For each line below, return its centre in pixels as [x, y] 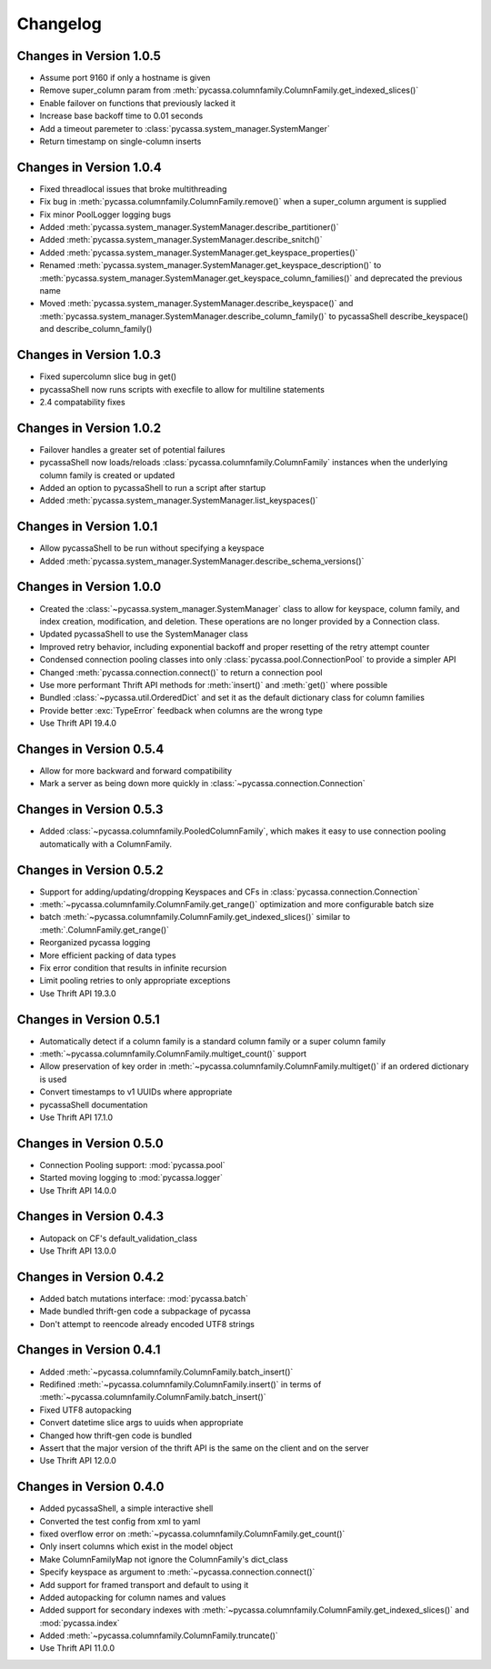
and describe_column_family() [96, 329]
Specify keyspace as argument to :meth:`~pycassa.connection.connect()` [177, 1572]
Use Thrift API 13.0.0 [78, 1251]
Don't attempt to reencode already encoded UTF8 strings [147, 1324]
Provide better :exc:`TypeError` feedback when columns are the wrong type [181, 710]
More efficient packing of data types [108, 955]
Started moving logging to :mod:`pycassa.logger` [131, 1178]
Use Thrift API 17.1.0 [76, 1117]
